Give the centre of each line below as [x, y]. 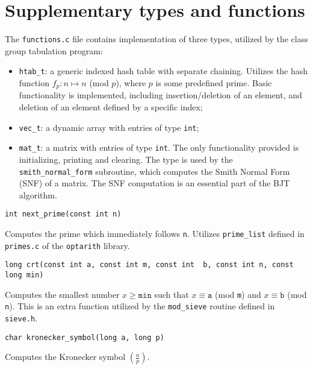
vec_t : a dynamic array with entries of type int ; [109, 127]
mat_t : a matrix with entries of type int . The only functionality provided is [159, 147]
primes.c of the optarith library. [67, 245]
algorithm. [38, 194]
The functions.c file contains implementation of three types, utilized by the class [156, 39]
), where [131, 83]
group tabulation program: [54, 50]
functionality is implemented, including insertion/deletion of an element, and [160, 95]
